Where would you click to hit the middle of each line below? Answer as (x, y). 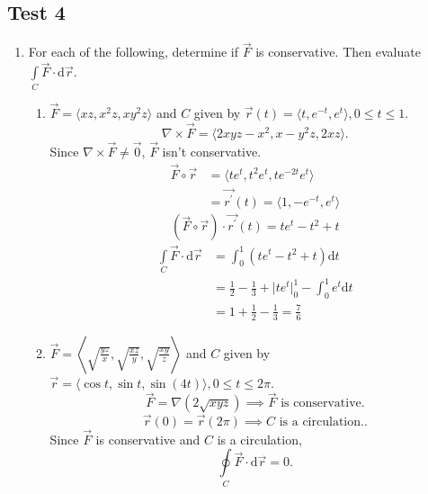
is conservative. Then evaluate (338, 52)
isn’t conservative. (212, 151)
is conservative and (148, 439)
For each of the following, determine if (134, 52)
